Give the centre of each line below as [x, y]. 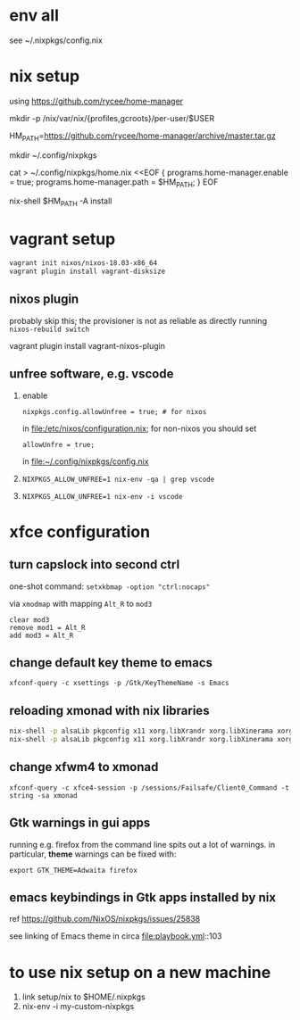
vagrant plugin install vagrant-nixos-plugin [87, 345]
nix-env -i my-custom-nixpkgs [78, 1007]
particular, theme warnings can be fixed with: [93, 854]
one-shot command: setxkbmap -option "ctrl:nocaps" [110, 586]
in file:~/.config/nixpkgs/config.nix [85, 461]
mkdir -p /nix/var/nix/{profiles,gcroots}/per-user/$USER [112, 118]
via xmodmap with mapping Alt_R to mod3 [81, 603]
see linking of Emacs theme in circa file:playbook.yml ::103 [116, 936]
